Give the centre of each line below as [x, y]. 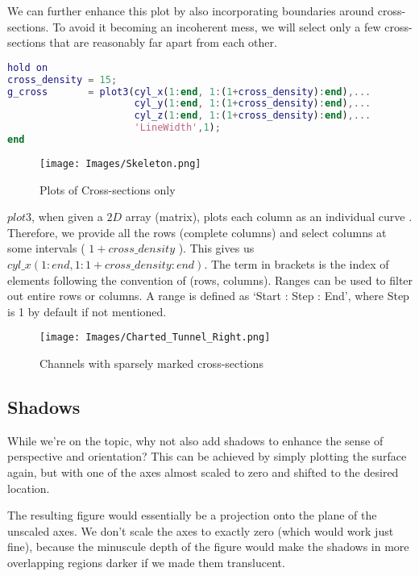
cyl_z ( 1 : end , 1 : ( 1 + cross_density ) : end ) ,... [253, 116]
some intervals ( [46, 248]
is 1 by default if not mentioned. [87, 311]
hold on [28, 67]
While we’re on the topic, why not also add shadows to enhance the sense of [195, 440]
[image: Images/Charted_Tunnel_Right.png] [155, 338]
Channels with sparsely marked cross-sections [151, 363]
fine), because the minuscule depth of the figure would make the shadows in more [208, 547]
